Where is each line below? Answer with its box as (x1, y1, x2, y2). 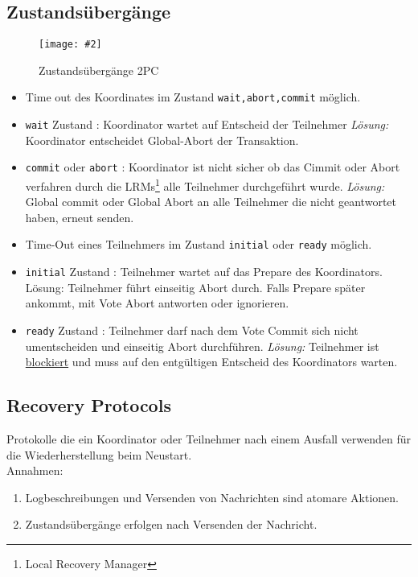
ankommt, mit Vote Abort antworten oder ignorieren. (25, 295, 289, 311)
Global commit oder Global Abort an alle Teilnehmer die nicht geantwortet (25, 193, 396, 210)
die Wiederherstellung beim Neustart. (6, 446, 192, 463)
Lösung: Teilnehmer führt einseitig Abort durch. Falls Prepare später (25, 278, 366, 295)
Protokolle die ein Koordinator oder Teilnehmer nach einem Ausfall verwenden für (6, 431, 412, 447)
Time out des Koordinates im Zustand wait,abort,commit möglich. (25, 89, 361, 105)
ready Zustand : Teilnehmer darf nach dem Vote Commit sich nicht (25, 321, 359, 338)
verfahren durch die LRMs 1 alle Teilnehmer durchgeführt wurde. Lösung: (25, 175, 385, 194)
